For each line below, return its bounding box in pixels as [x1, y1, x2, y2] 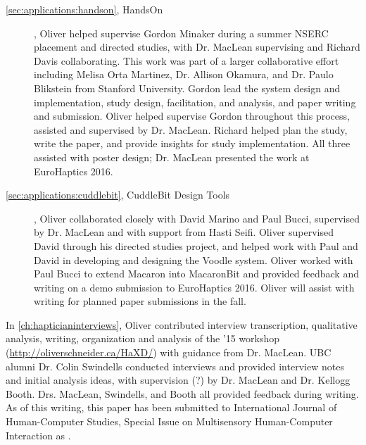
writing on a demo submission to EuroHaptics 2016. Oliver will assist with [34, 280, 355, 294]
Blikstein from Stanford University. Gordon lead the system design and [34, 80, 341, 95]
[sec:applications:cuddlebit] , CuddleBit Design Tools [6, 187, 230, 202]
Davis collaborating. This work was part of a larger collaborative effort [34, 53, 339, 68]
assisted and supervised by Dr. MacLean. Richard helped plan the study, [34, 122, 348, 137]
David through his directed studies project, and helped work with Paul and [34, 238, 358, 253]
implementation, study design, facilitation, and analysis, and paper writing [34, 94, 356, 109]
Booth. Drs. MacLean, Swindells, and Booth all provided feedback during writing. [6, 386, 359, 401]
